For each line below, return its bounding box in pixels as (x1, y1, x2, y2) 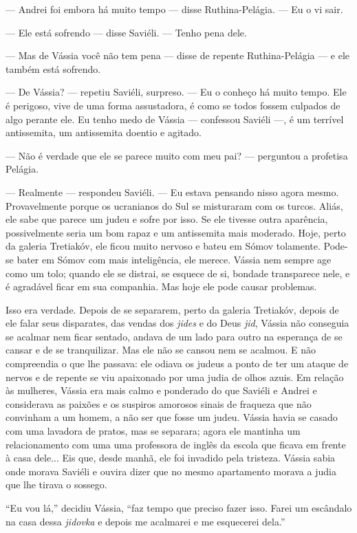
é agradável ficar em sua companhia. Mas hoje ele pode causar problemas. (6, 279, 317, 294)
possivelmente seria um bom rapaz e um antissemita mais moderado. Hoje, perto (6, 225, 346, 239)
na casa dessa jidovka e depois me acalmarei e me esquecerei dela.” (6, 514, 285, 528)
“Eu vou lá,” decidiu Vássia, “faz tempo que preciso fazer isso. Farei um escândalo (6, 501, 352, 514)
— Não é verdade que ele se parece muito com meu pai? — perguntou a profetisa (6, 148, 348, 162)
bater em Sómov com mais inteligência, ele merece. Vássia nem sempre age (17, 252, 332, 266)
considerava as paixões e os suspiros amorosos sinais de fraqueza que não (6, 396, 312, 411)
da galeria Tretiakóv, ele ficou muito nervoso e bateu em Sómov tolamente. (6, 239, 321, 253)
